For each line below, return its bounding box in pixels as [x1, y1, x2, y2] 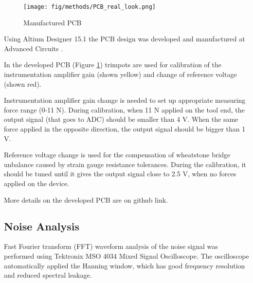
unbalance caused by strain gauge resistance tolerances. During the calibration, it [4, 159, 246, 169]
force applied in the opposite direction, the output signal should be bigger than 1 [4, 124, 246, 133]
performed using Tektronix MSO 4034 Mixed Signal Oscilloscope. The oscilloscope [4, 250, 249, 261]
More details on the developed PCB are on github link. [4, 194, 168, 205]
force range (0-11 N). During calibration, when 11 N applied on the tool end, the [4, 104, 245, 114]
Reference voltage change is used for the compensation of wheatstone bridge [4, 150, 231, 160]
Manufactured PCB [23, 17, 82, 27]
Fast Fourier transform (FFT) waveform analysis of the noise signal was [4, 241, 218, 251]
